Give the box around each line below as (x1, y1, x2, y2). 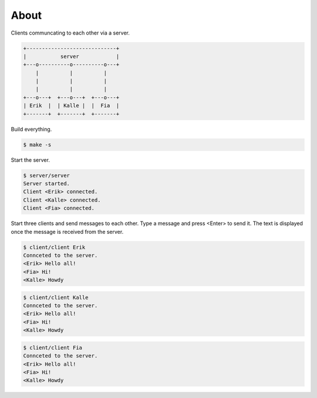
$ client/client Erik (23, 244, 86, 250)
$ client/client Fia (23, 344, 82, 351)
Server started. (23, 180, 70, 187)
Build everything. (11, 125, 52, 132)
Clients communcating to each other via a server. (11, 29, 130, 36)
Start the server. (11, 156, 50, 164)
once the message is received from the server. (11, 228, 124, 235)
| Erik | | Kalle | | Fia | (23, 103, 120, 109)
